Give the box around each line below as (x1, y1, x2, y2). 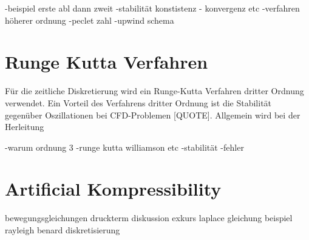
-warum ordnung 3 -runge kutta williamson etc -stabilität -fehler (5, 140, 244, 153)
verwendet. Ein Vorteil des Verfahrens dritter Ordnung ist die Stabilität (5, 96, 272, 109)
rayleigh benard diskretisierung (5, 224, 120, 236)
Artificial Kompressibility (5, 176, 222, 201)
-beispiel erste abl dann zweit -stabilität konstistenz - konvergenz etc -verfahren (5, 2, 300, 14)
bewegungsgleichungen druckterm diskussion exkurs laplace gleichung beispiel (5, 211, 293, 224)
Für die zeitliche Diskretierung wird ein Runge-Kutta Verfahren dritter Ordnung (5, 84, 304, 97)
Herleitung (5, 120, 44, 133)
